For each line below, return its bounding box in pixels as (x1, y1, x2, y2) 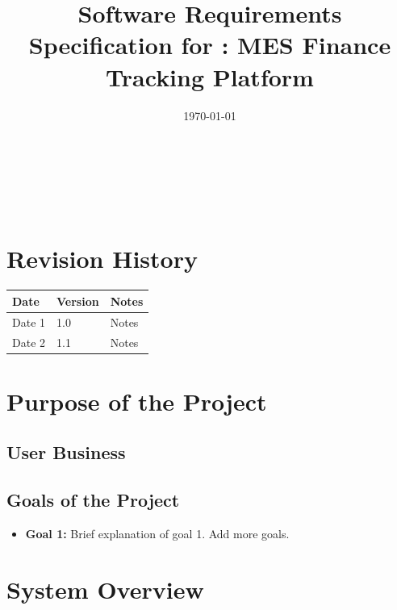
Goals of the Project (6, 487, 180, 512)
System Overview (6, 572, 204, 605)
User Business (6, 440, 126, 465)
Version (56, 292, 99, 309)
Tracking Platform (106, 60, 314, 93)
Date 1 (12, 313, 46, 330)
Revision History (6, 242, 198, 275)
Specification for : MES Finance (28, 28, 391, 61)
